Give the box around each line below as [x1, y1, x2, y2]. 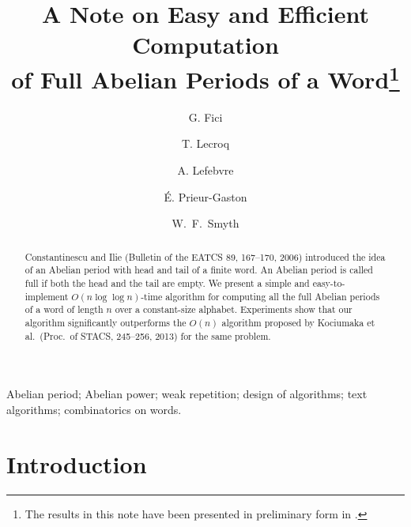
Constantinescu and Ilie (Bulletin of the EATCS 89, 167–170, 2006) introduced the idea [25, 250, 386, 263]
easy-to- [312, 276, 345, 289]
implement [25, 289, 69, 303]
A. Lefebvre [177, 162, 234, 179]
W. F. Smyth [172, 215, 239, 232]
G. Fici [188, 108, 223, 125]
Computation [132, 28, 279, 61]
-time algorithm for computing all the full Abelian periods [141, 289, 380, 303]
